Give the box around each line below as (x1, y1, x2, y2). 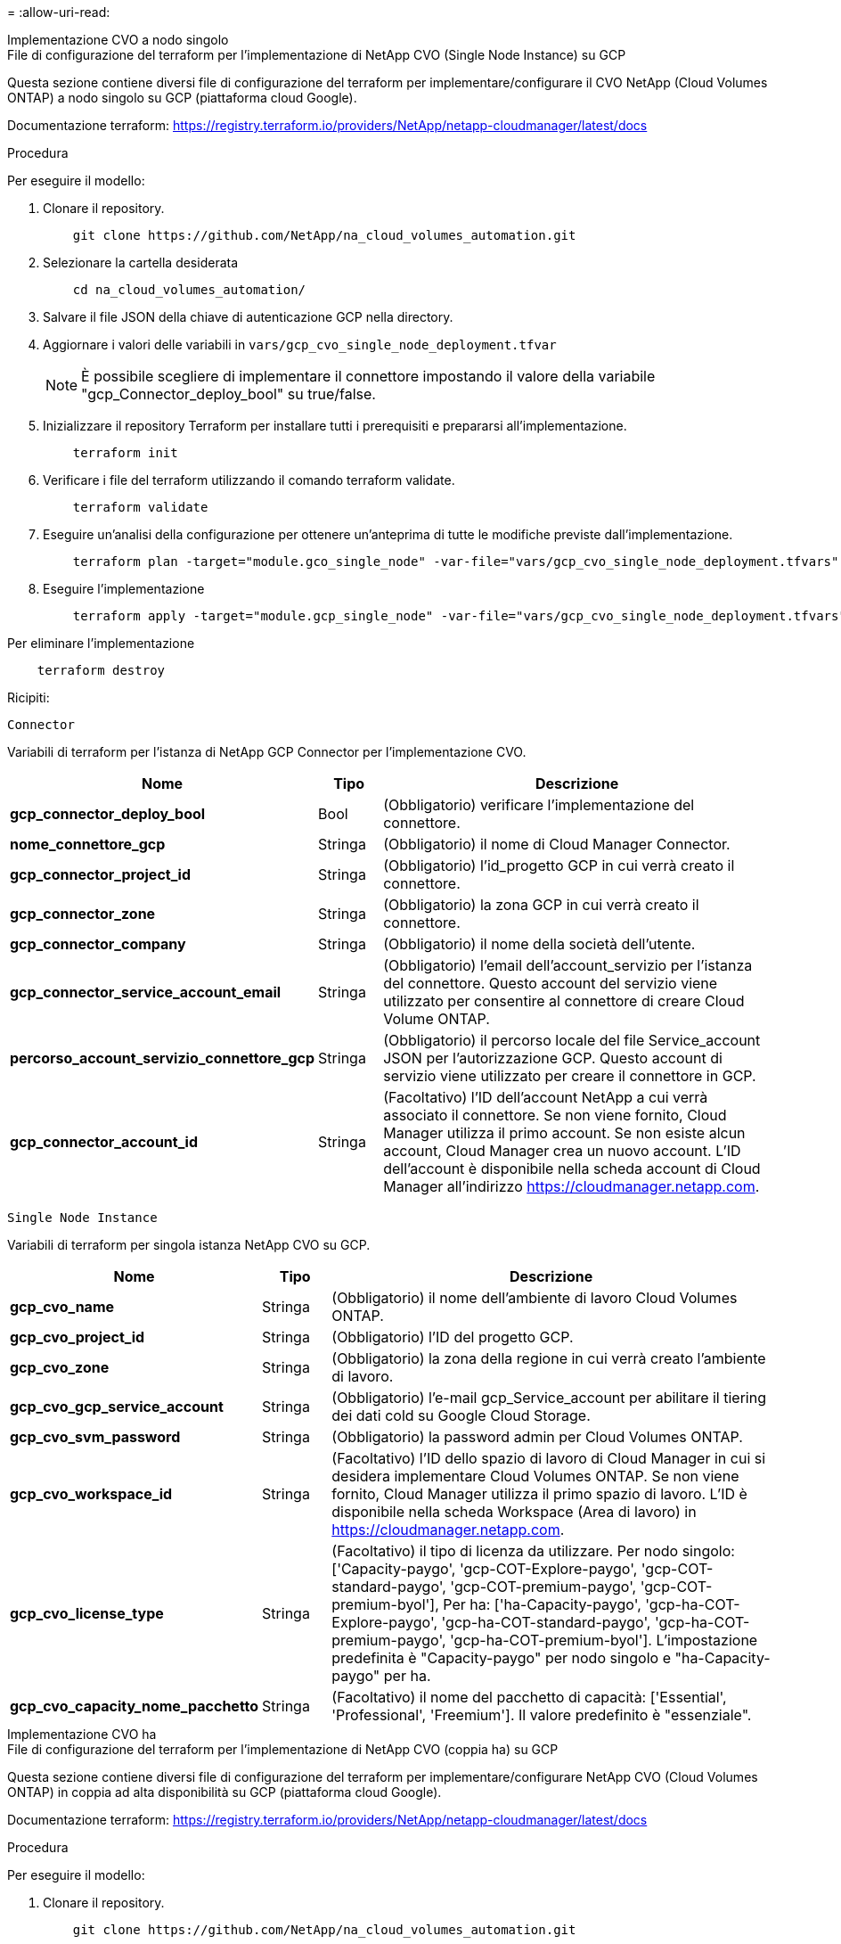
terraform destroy (37, 663, 166, 677)
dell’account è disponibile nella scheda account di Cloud (383, 1160, 761, 1177)
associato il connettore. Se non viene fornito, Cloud (383, 1106, 727, 1124)
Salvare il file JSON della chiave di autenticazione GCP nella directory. (43, 309, 453, 324)
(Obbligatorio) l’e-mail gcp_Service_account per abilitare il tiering (331, 1389, 766, 1407)
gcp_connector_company (10, 935, 186, 953)
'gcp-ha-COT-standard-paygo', (441, 1613, 651, 1631)
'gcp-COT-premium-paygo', (450, 1578, 637, 1595)
